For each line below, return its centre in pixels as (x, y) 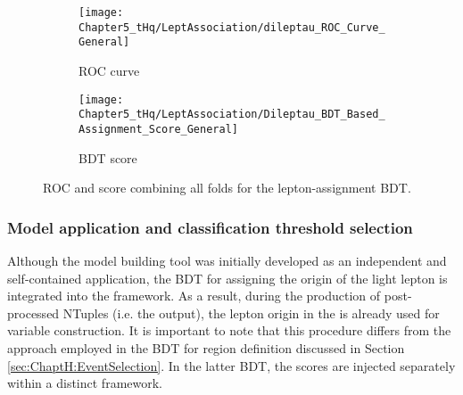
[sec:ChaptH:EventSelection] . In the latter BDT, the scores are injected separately (231, 365)
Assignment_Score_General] (158, 129)
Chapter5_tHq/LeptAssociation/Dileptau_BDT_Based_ (232, 115)
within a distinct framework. (85, 383)
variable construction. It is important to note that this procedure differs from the (229, 330)
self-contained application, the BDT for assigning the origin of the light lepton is (227, 278)
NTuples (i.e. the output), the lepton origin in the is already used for (251, 313)
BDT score (108, 157)
